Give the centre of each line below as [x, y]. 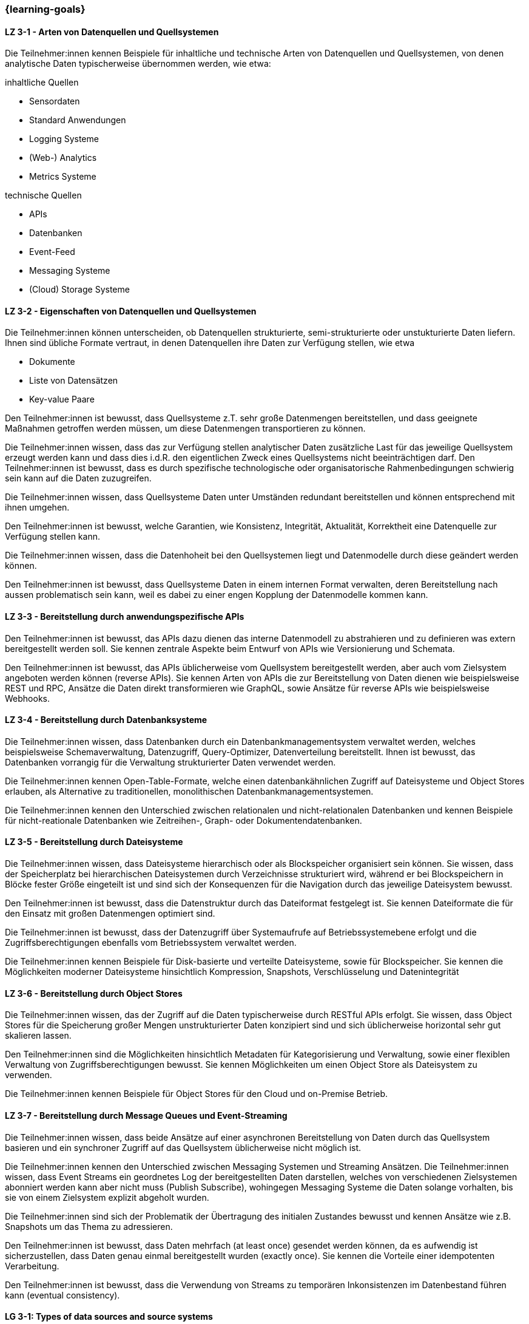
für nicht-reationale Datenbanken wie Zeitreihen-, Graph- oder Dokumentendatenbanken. [184, 820]
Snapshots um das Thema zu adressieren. [89, 1226]
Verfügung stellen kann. [52, 537]
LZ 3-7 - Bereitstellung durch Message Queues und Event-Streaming [146, 1115]
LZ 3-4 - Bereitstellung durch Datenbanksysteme [106, 720]
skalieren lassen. [38, 1036]
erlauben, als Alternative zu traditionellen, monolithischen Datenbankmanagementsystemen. [189, 791]
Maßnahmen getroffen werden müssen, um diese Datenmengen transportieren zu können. [185, 429]
